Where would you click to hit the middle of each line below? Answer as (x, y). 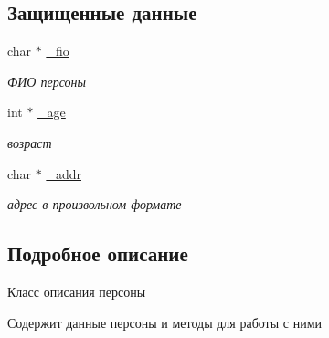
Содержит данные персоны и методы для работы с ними (165, 322)
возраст (30, 142)
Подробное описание (98, 253)
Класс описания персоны (77, 291)
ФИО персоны (47, 81)
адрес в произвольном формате (95, 204)
